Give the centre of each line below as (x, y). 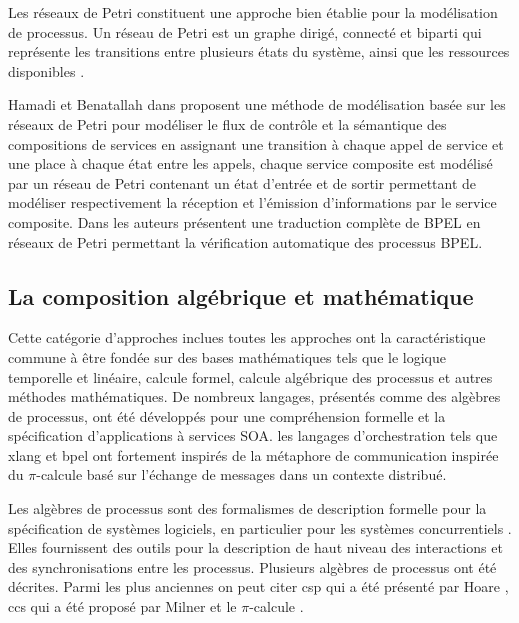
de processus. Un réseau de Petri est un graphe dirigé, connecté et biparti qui (245, 31)
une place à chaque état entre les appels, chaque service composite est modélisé (250, 163)
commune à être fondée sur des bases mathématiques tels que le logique (227, 356)
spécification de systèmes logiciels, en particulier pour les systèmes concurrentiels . (260, 527)
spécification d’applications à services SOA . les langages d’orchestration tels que (253, 435)
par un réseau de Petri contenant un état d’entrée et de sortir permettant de (242, 182)
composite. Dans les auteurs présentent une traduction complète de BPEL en (244, 221)
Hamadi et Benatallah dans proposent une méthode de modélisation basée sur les (257, 104)
